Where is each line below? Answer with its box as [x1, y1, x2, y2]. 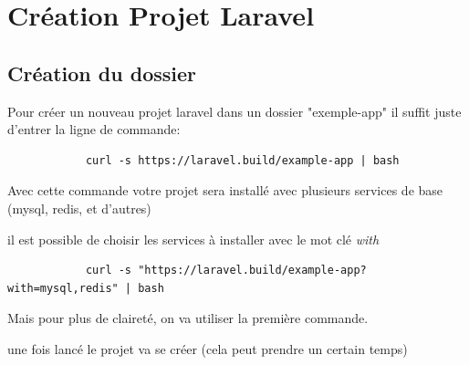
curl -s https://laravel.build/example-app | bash [85, 153, 400, 167]
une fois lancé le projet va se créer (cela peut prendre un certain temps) [7, 339, 408, 358]
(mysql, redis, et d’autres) [7, 198, 151, 217]
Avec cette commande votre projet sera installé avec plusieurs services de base [7, 181, 443, 200]
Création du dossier [7, 58, 196, 87]
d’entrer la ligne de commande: [7, 120, 181, 139]
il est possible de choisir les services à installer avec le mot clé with [7, 229, 380, 248]
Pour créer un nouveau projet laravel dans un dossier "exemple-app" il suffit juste [7, 101, 462, 120]
